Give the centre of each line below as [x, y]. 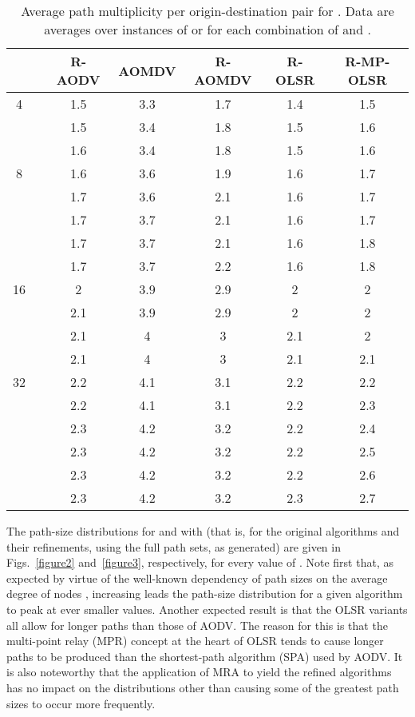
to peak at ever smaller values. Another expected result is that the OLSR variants [207, 609]
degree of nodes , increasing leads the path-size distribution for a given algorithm [205, 594]
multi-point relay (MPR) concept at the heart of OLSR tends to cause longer [195, 641]
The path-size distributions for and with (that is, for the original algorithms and [203, 531]
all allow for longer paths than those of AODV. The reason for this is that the [197, 625]
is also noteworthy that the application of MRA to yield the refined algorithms [199, 672]
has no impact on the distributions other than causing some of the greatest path [203, 687]
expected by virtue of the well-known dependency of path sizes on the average [197, 578]
